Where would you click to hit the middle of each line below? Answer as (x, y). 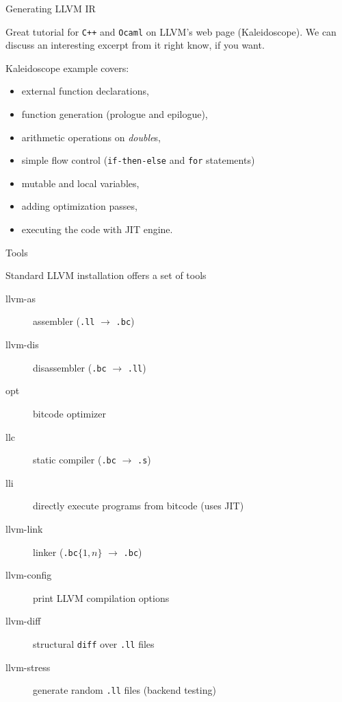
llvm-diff (23, 621)
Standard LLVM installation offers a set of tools (106, 275)
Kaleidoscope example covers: (67, 68)
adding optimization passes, (79, 206)
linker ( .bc (55, 552)
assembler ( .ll (64, 321)
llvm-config (29, 575)
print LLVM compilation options (101, 597)
